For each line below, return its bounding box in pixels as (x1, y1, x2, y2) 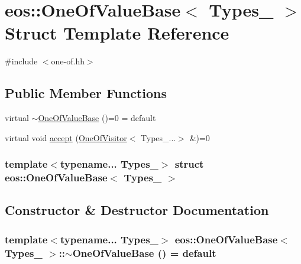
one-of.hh (51, 55, 85, 67)
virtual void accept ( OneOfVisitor (5, 131, 127, 144)
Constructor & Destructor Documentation (5, 201, 269, 219)
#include (5, 55, 38, 67)
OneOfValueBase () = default (72, 245, 216, 260)
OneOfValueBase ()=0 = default (38, 112, 156, 124)
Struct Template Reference (5, 21, 229, 45)
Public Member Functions (5, 84, 167, 102)
